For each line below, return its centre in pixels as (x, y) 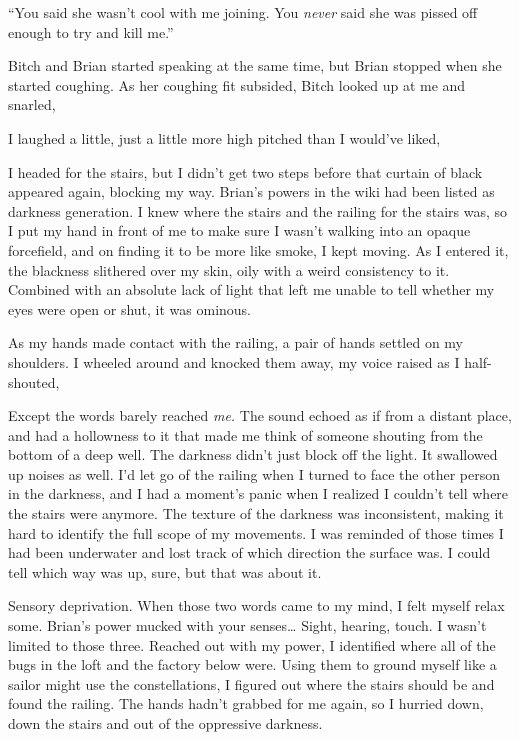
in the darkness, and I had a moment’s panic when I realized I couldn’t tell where (258, 493)
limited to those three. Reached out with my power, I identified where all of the (252, 644)
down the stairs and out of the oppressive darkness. (165, 723)
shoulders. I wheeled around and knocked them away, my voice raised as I (234, 361)
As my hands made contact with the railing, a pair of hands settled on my (235, 342)
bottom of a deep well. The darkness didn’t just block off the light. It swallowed (253, 454)
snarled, (32, 104)
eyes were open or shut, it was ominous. (130, 308)
